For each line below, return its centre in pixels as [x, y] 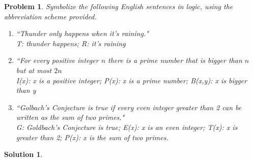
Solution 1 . [23, 154]
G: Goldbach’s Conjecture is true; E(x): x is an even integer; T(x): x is [127, 127]
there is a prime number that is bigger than [175, 60]
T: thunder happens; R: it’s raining [71, 43]
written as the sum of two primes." [70, 117]
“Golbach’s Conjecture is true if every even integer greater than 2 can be [129, 107]
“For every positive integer [57, 60]
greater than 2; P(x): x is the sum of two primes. [92, 137]
